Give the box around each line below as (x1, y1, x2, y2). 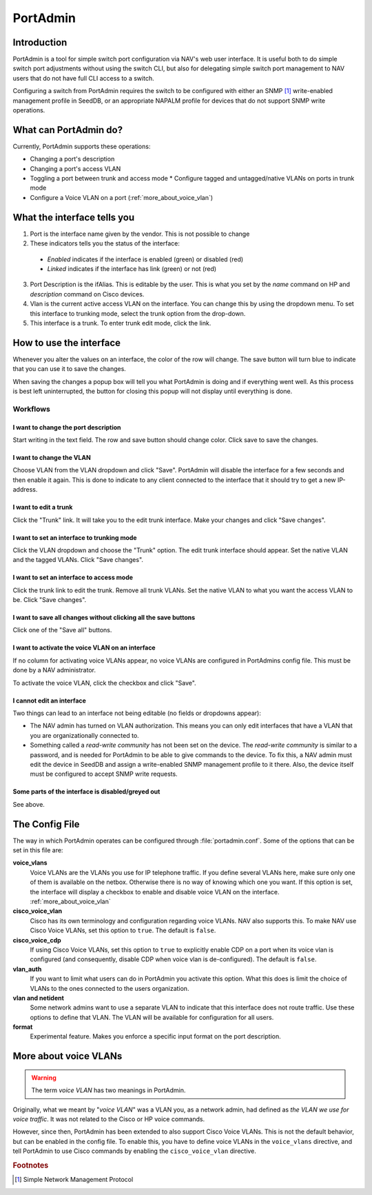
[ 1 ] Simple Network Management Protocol (14, 1176, 134, 1184)
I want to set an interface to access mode (12, 573, 134, 582)
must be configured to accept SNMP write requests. (30, 770, 178, 779)
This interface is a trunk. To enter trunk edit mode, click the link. (30, 319, 211, 327)
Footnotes (12, 1161, 49, 1170)
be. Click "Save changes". (12, 596, 87, 604)
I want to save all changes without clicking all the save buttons (12, 614, 196, 622)
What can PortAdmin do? (12, 124, 123, 136)
